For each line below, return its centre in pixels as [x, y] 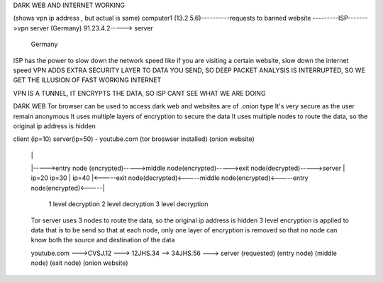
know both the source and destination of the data [103, 240]
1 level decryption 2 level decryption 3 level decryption [128, 204]
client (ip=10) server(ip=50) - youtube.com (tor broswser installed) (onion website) [134, 139]
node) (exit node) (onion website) [79, 263]
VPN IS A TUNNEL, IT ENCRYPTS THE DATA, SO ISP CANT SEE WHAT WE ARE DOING [139, 93]
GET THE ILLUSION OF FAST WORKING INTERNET [87, 80]
